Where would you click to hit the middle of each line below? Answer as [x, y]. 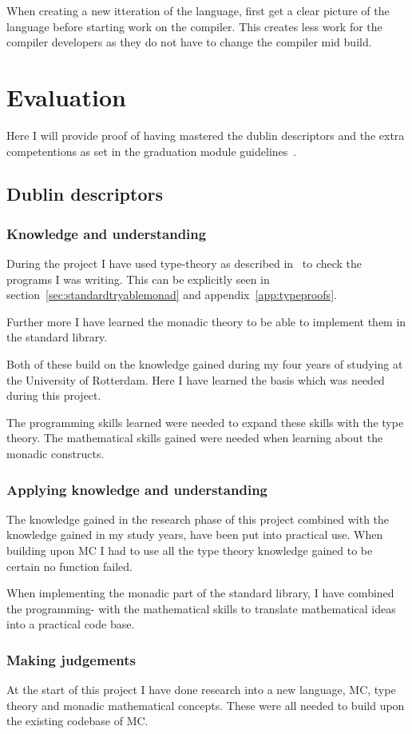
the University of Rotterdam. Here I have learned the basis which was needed [196, 379]
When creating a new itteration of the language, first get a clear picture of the [198, 10]
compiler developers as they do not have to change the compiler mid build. [189, 42]
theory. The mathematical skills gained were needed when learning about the [195, 438]
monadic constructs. [55, 454]
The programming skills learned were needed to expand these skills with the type [205, 422]
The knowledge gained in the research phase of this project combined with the [198, 519]
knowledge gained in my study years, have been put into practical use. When [195, 535]
